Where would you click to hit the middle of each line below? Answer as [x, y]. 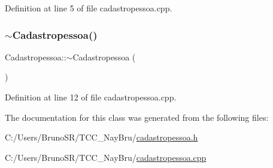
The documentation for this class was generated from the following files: [137, 117]
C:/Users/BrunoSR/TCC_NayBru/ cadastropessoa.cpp [106, 157]
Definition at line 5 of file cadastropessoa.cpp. [89, 8]
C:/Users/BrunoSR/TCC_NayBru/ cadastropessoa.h [101, 137]
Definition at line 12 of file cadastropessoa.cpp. [91, 97]
